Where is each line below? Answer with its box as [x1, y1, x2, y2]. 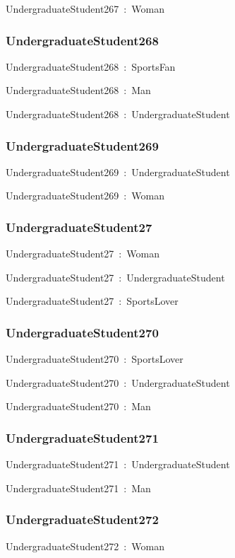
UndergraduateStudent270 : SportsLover [6, 351, 183, 366]
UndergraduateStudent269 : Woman [6, 188, 164, 203]
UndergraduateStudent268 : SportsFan [6, 59, 176, 74]
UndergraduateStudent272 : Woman [6, 538, 164, 553]
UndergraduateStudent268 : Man [6, 83, 151, 98]
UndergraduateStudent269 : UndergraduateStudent [6, 164, 230, 179]
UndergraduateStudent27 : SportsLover [6, 293, 179, 308]
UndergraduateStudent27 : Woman [6, 246, 159, 261]
